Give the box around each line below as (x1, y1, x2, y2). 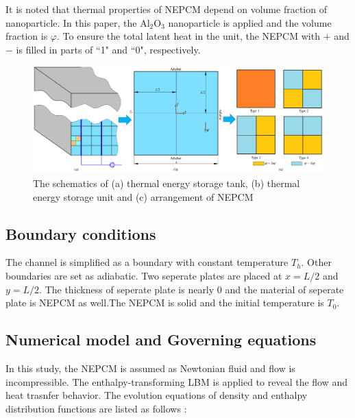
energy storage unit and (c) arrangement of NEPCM (33, 189, 254, 204)
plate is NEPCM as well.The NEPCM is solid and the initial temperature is (5, 295, 324, 310)
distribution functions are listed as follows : (5, 401, 187, 415)
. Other (301, 255, 332, 269)
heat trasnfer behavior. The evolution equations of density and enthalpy (5, 388, 308, 402)
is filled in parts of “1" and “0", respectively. (16, 42, 201, 56)
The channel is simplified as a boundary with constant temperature (5, 255, 289, 269)
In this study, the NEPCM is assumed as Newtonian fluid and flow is (5, 361, 295, 376)
